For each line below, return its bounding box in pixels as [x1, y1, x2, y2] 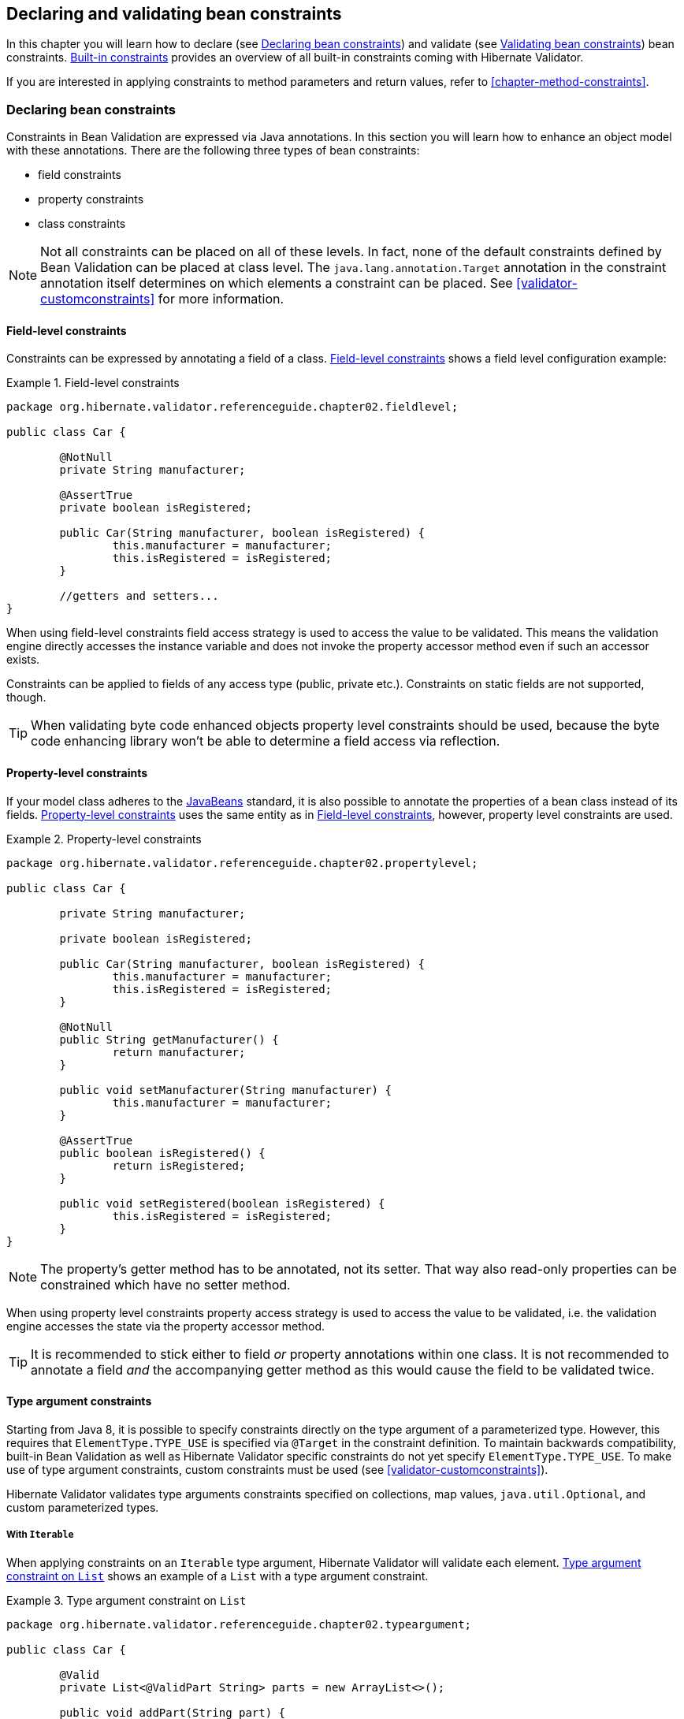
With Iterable [6, 1529, 74, 1541]
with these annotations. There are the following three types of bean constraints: [6, 143, 420, 158]
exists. [6, 653, 40, 667]
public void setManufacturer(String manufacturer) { [59, 1083, 392, 1096]
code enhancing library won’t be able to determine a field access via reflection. [31, 733, 500, 750]
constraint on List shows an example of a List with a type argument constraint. [6, 1568, 429, 1583]
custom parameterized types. [6, 1500, 159, 1514]
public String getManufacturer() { [59, 1033, 279, 1046]
